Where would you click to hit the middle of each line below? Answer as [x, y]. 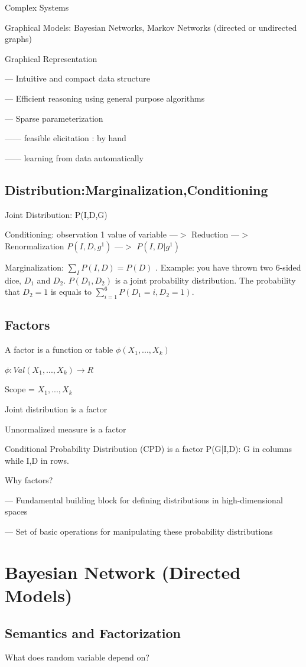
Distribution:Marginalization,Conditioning [136, 189]
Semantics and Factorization [93, 632]
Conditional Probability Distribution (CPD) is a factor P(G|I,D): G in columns [148, 449]
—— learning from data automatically [74, 157]
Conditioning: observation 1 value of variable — [91, 234]
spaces [16, 511]
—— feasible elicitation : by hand [66, 138]
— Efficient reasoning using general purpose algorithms [105, 98]
